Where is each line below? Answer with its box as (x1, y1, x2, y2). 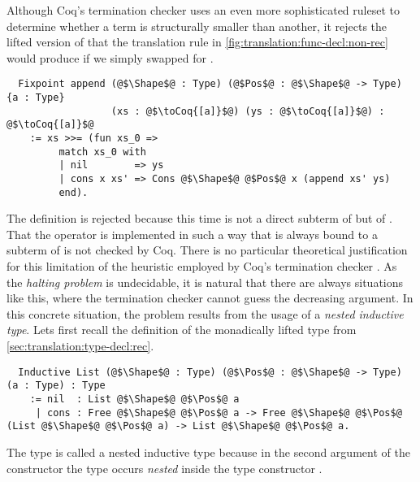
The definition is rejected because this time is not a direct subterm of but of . (6, 210, 392, 227)
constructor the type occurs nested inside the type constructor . (6, 459, 323, 476)
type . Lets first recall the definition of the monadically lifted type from (6, 321, 357, 338)
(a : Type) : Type (6, 380, 106, 392)
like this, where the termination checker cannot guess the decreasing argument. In (6, 289, 414, 306)
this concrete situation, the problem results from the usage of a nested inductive (6, 305, 404, 322)
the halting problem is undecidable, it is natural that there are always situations (6, 273, 404, 290)
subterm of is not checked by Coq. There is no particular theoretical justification (6, 241, 408, 258)
